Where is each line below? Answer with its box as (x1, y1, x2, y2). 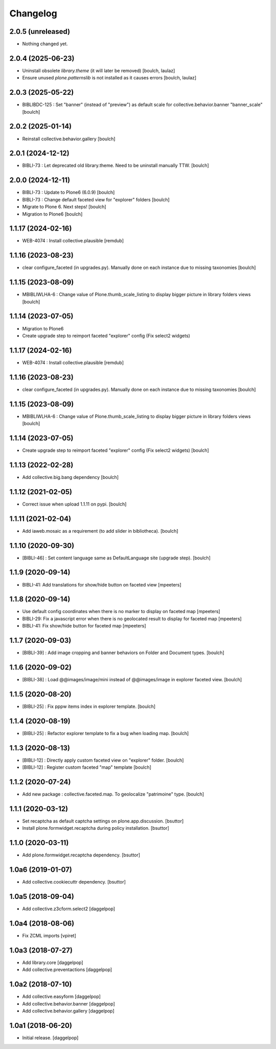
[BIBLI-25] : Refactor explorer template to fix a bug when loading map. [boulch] (22, 730, 189, 736)
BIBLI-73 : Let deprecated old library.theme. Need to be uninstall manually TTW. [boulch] (22, 162, 209, 169)
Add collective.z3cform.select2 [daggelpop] (22, 906, 115, 912)
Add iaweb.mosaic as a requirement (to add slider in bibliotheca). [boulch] (22, 528, 178, 534)
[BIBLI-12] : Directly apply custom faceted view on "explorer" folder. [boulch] (22, 757, 184, 763)
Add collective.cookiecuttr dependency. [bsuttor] (22, 879, 126, 885)
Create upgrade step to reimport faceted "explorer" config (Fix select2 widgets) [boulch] (22, 447, 209, 453)
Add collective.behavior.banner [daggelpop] (22, 1000, 115, 1006)
